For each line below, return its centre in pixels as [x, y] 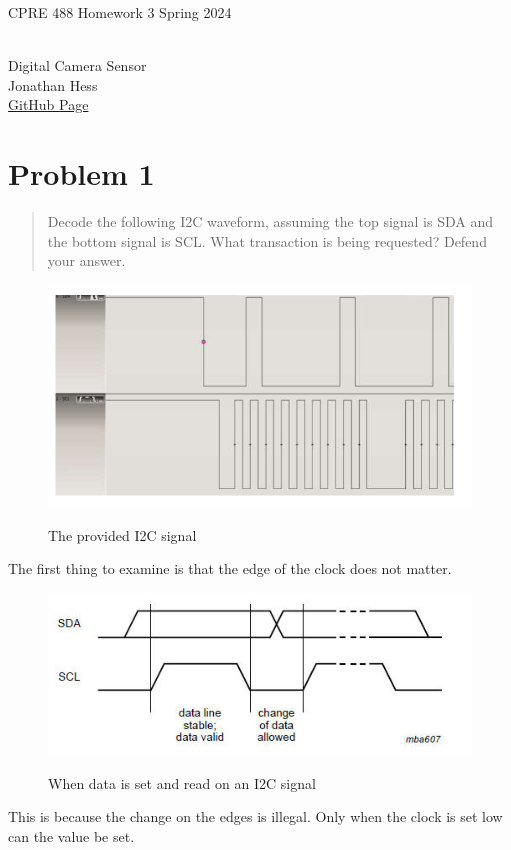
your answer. [86, 260]
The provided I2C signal [122, 534]
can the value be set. [71, 836]
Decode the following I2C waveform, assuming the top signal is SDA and [270, 221]
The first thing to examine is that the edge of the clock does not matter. [230, 568]
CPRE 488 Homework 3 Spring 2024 [120, 12]
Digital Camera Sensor [77, 65]
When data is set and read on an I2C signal [182, 782]
